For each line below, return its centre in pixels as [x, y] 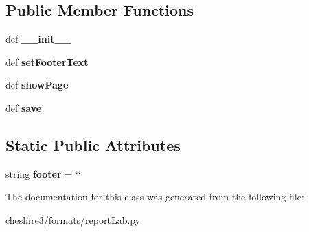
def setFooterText [47, 61]
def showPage [37, 85]
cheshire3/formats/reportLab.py [73, 219]
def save [24, 107]
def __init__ [38, 39]
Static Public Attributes [93, 144]
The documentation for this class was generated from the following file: [155, 197]
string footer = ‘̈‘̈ [43, 173]
